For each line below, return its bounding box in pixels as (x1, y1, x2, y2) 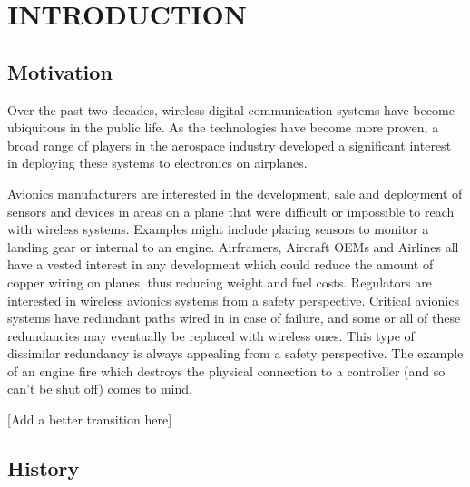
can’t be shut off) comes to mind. (7, 379, 192, 398)
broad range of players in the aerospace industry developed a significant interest (7, 135, 452, 154)
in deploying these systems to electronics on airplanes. (7, 153, 308, 172)
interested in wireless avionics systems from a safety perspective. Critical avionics (7, 290, 459, 309)
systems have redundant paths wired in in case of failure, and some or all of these (7, 308, 461, 327)
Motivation (7, 57, 113, 85)
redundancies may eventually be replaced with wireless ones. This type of (7, 326, 415, 345)
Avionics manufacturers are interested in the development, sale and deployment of (7, 183, 463, 202)
